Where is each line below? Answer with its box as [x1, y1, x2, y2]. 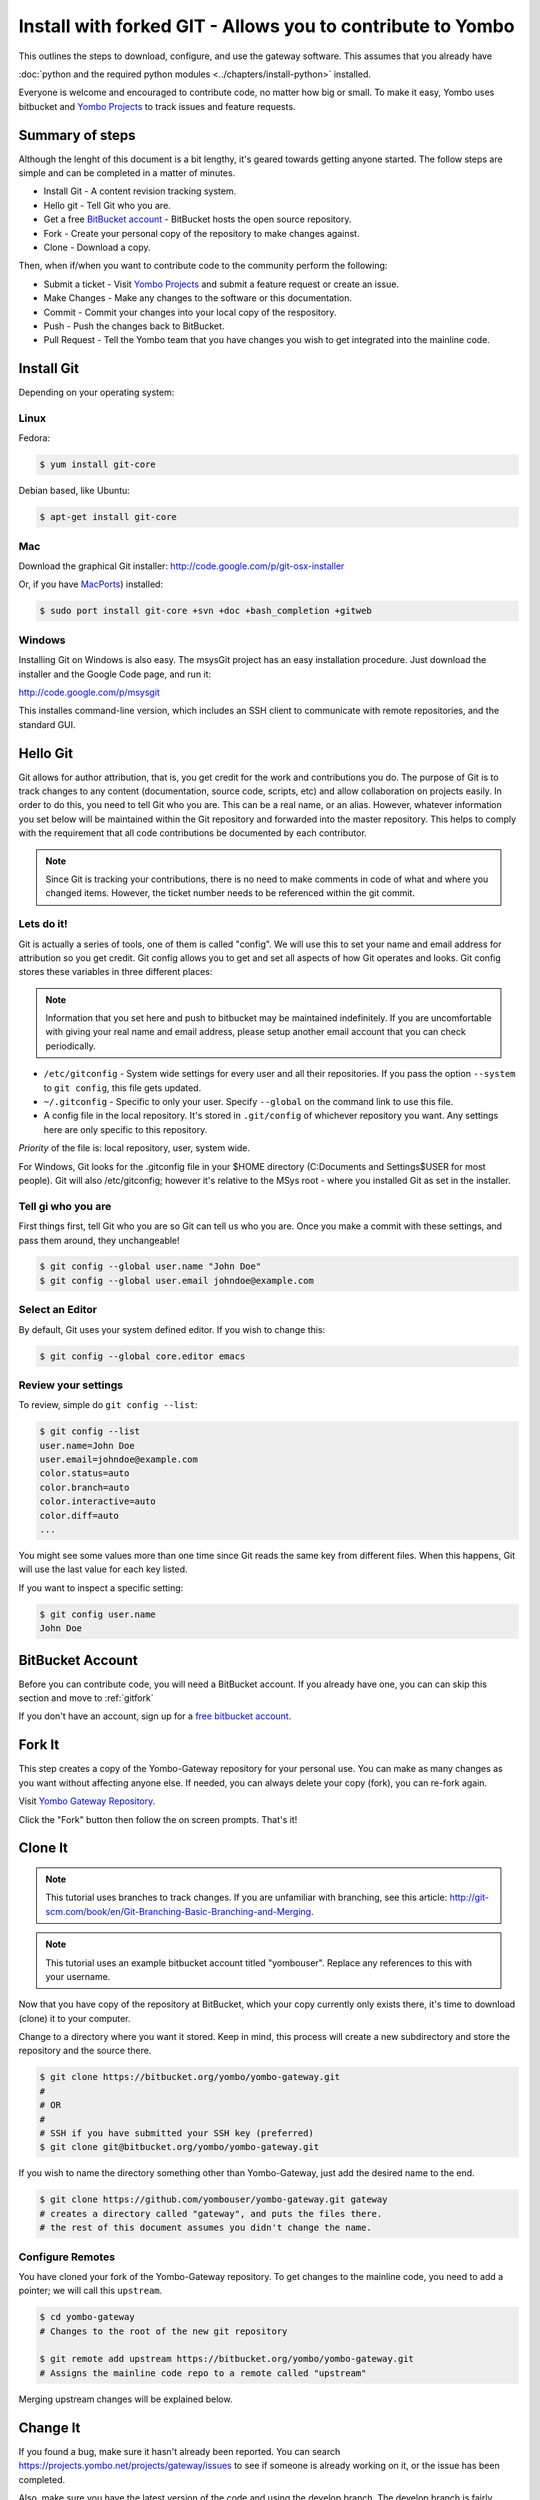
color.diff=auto [39, 1510, 120, 1521]
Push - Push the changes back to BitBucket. [43, 320, 225, 332]
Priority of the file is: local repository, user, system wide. [18, 1142, 250, 1154]
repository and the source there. [18, 2045, 152, 2057]
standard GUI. [18, 718, 76, 730]
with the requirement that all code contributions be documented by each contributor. [18, 827, 367, 839]
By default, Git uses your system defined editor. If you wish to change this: [18, 1323, 326, 1335]
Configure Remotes [18, 2250, 115, 2264]
